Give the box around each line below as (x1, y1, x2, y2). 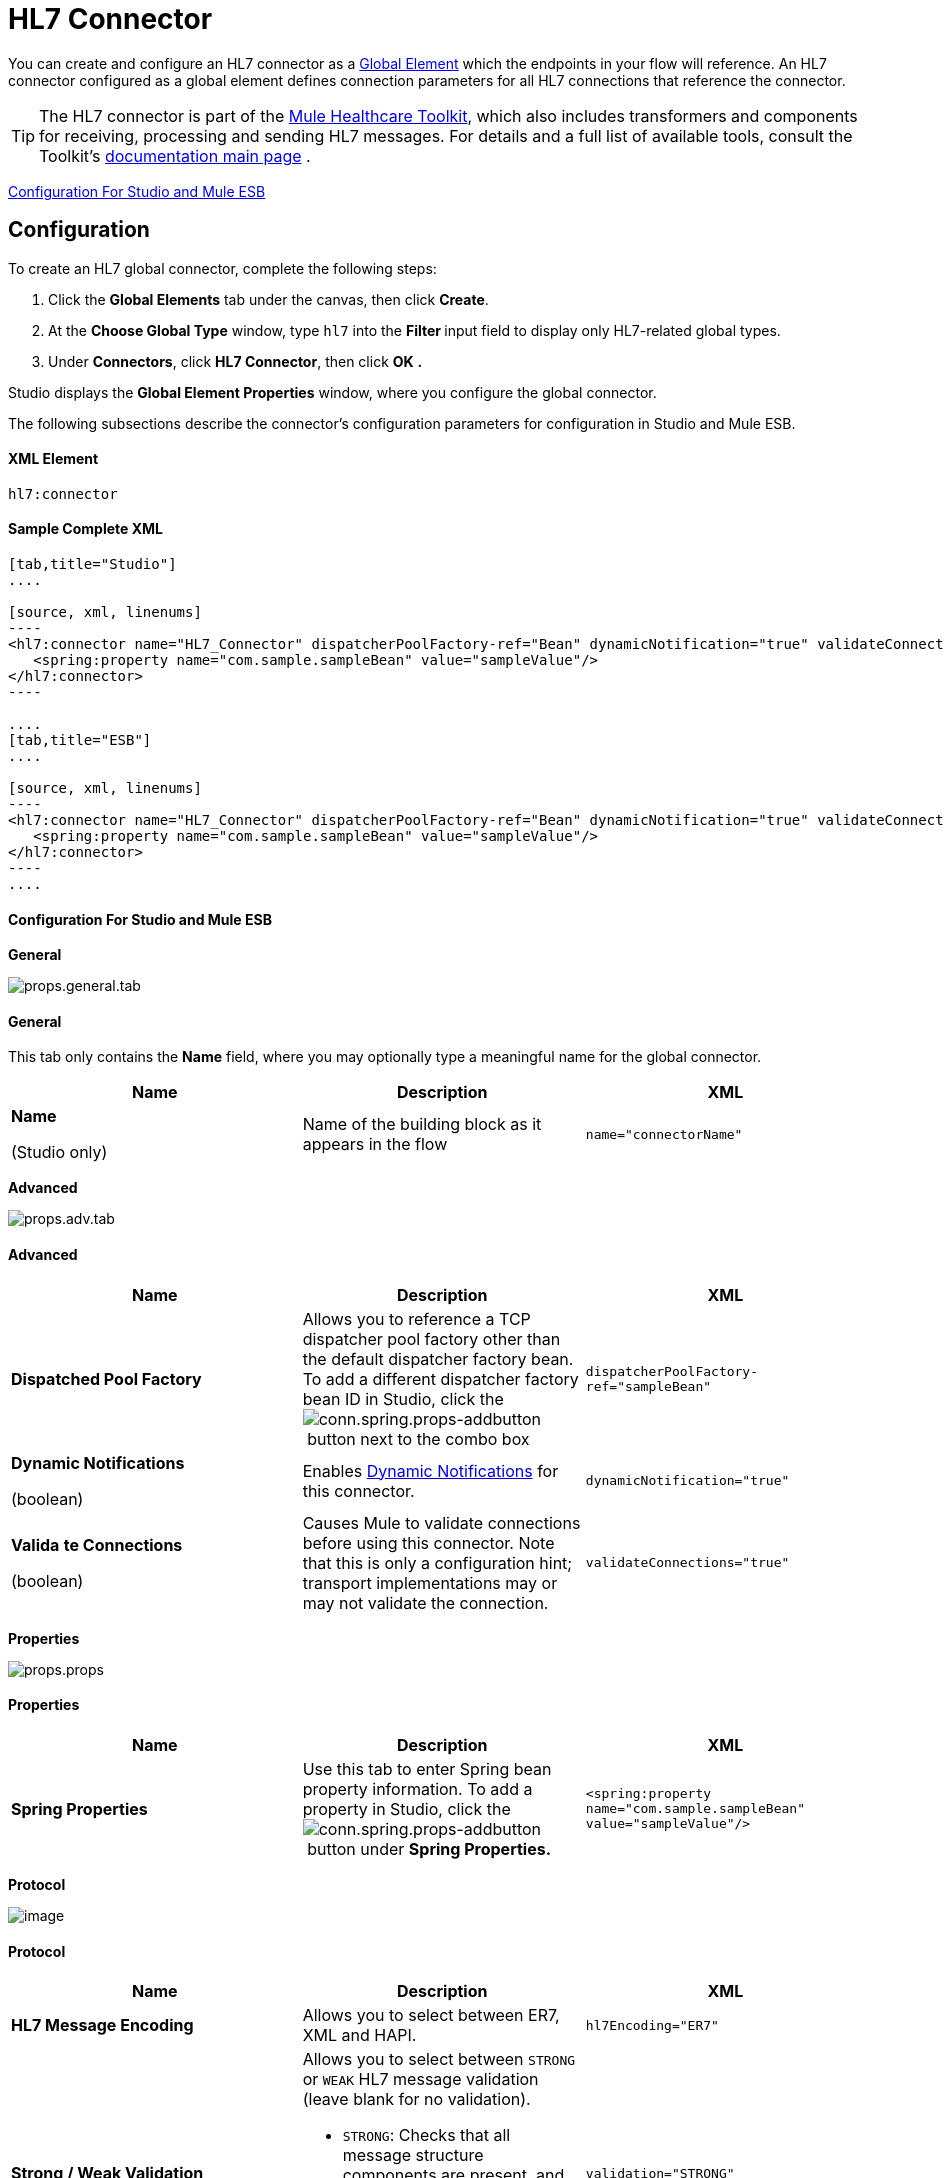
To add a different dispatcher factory (302, 1368, 579, 1389)
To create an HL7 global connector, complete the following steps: (8, 259, 437, 277)
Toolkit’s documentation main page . (39, 145, 311, 166)
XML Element (8, 450, 99, 468)
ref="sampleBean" (585, 1378, 712, 1394)
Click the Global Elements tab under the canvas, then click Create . (48, 290, 489, 308)
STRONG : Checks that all (342, 2125, 511, 2146)
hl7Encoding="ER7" (585, 2017, 719, 2033)
